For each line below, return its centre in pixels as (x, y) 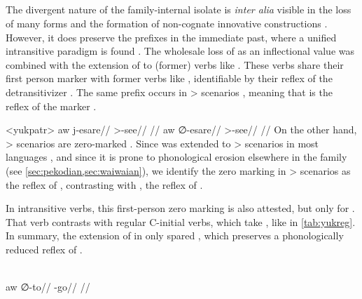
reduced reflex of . (44, 249)
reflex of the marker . (51, 106)
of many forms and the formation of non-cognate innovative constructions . (167, 23)
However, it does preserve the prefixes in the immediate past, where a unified (171, 37)
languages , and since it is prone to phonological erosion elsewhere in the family (176, 157)
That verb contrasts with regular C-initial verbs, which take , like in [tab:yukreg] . (181, 221)
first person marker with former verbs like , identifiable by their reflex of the (169, 78)
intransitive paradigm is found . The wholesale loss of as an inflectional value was (180, 51)
